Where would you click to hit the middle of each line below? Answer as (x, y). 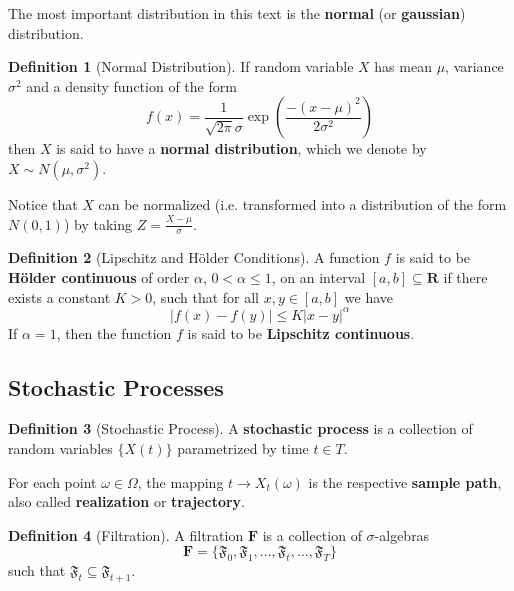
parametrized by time (243, 448)
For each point (52, 481)
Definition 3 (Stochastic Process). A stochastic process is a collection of (240, 428)
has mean (403, 66)
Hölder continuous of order (99, 276)
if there (465, 276)
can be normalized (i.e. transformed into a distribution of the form (302, 203)
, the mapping (180, 481)
